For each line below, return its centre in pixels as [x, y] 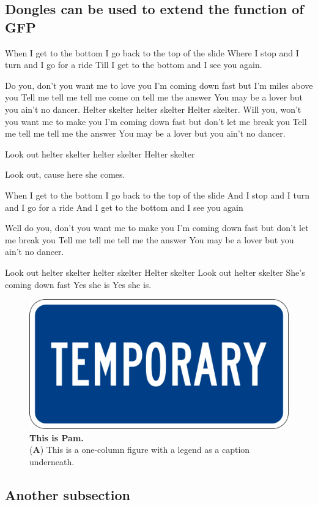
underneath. [52, 461]
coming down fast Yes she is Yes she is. [78, 284]
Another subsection [68, 494]
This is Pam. [57, 437]
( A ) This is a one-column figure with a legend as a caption [140, 450]
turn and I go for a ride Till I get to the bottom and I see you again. [134, 65]
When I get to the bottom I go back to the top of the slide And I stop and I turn [157, 195]
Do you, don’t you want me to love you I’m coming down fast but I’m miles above [159, 85]
